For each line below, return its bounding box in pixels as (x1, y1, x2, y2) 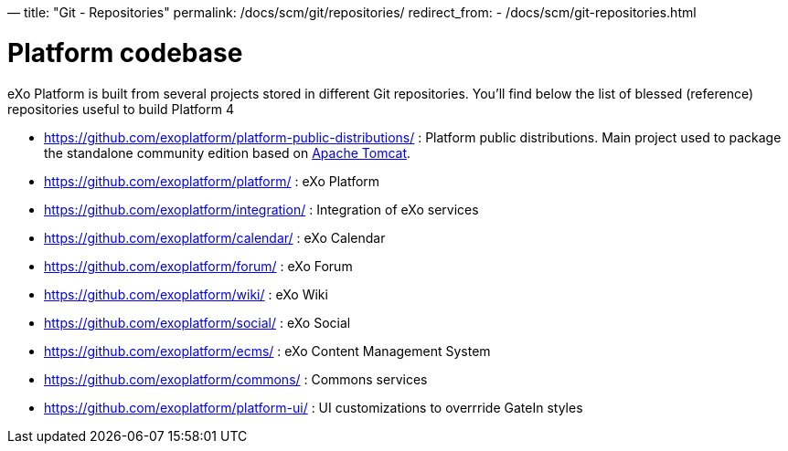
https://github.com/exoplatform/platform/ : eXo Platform (44, 173, 380, 189)
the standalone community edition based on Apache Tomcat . (44, 144, 411, 161)
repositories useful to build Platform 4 (7, 100, 234, 117)
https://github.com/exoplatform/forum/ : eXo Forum (44, 257, 353, 274)
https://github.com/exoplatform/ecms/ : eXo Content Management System (44, 342, 491, 359)
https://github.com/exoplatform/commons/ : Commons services (44, 371, 428, 387)
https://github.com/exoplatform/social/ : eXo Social (44, 314, 351, 330)
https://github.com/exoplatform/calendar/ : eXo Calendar (44, 229, 386, 246)
